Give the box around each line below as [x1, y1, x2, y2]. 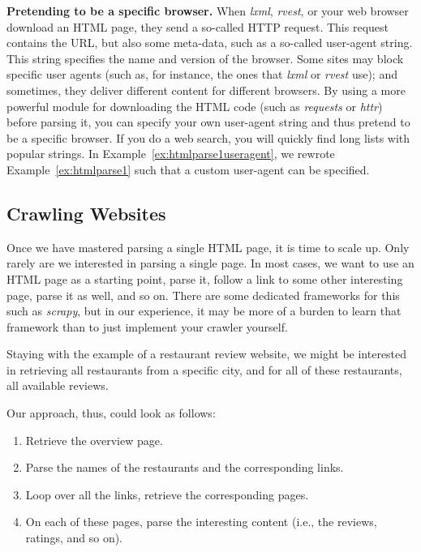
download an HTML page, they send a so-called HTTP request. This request [6, 18, 389, 35]
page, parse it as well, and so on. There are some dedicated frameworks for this [6, 286, 400, 303]
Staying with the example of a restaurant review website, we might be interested [6, 345, 407, 362]
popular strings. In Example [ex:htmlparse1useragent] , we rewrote [6, 145, 335, 162]
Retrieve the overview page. [25, 431, 163, 448]
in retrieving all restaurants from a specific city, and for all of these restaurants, [6, 361, 402, 378]
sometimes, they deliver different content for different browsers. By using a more [6, 81, 406, 98]
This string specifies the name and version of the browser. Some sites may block [6, 49, 404, 66]
